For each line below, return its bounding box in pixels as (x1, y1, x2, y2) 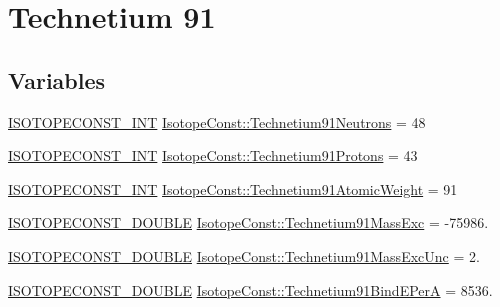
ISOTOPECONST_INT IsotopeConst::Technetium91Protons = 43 (8, 145, 418, 166)
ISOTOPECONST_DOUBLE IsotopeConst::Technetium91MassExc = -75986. (8, 212, 489, 233)
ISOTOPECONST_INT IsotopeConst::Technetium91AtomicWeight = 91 (8, 178, 458, 199)
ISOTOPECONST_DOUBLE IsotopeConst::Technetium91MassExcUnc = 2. (8, 245, 480, 266)
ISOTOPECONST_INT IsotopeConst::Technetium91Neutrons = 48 (8, 111, 426, 132)
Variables (8, 64, 106, 95)
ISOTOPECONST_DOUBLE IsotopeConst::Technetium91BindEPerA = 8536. (8, 279, 493, 300)
